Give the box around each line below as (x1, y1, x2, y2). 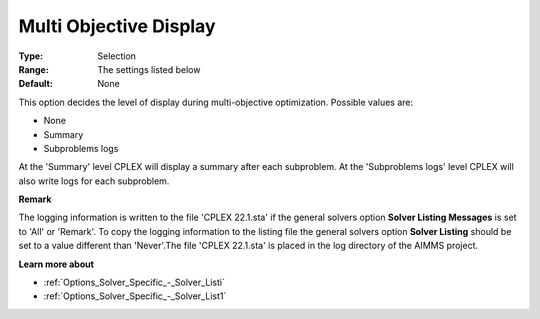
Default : (18, 78, 54, 90)
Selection (97, 50, 137, 62)
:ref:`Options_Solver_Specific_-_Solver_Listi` (43, 276, 225, 289)
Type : (18, 50, 44, 62)
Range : (18, 63, 49, 75)
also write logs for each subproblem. (18, 175, 170, 187)
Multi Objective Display (18, 15, 216, 37)
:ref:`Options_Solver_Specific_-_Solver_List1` (43, 290, 227, 302)
